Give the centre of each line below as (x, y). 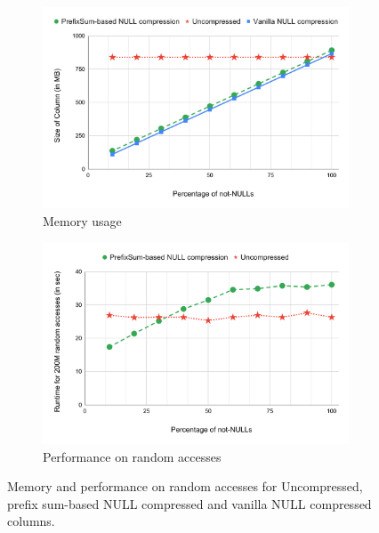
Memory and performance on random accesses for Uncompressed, (185, 486)
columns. (31, 521)
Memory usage (82, 221)
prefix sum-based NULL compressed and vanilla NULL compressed (189, 503)
